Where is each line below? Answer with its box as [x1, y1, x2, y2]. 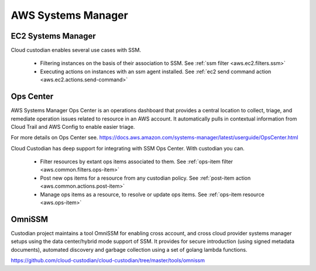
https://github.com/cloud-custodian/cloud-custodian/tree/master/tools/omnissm [11, 257, 205, 264]
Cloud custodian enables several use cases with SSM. [11, 47, 142, 54]
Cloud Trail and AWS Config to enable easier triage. [11, 123, 135, 130]
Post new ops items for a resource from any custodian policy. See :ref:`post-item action [40, 174, 251, 181]
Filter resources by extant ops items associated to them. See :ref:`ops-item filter [40, 158, 233, 165]
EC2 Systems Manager [11, 31, 96, 41]
